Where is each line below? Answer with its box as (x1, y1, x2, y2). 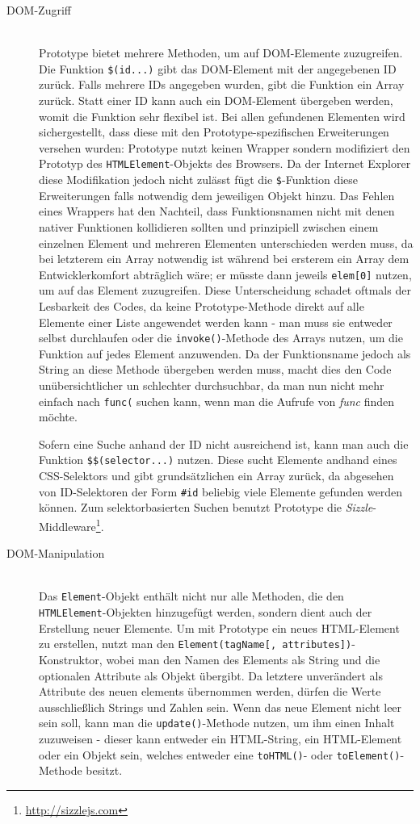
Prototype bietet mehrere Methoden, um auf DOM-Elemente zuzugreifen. (39, 44, 403, 61)
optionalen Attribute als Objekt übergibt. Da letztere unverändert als (39, 667, 384, 684)
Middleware (39, 517, 96, 534)
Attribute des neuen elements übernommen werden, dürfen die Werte (39, 683, 381, 700)
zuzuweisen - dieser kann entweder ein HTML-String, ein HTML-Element (39, 730, 402, 747)
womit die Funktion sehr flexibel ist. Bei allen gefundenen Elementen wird (39, 107, 405, 124)
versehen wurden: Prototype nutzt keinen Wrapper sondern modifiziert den (39, 139, 410, 156)
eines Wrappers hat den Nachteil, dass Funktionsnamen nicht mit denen (39, 203, 395, 220)
